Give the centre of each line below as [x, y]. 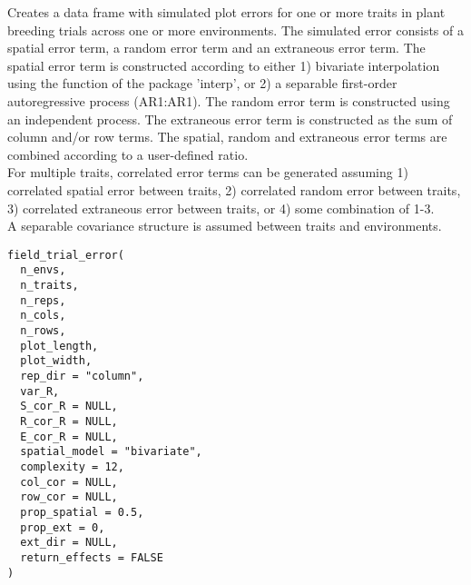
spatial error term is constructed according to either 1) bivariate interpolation [224, 65]
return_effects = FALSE [92, 557]
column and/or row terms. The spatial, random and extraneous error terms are [227, 137]
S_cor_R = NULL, [69, 407]
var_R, [40, 391]
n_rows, [43, 331]
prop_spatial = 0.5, [82, 512]
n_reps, [43, 300]
